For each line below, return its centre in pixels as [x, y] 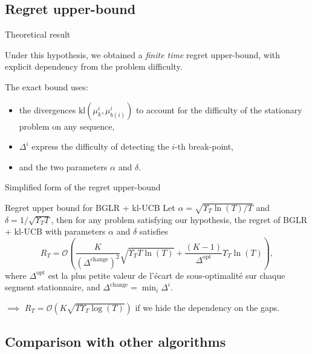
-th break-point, [204, 146]
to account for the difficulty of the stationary [219, 109]
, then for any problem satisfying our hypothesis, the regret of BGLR [179, 219]
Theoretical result [38, 34]
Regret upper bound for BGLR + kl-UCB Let [90, 207]
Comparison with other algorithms [115, 342]
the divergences [47, 109]
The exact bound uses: [47, 86]
